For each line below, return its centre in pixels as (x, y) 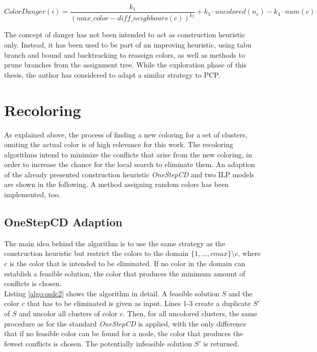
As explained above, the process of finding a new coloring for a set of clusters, (126, 134)
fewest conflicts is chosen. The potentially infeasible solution (98, 343)
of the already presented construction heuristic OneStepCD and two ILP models (129, 174)
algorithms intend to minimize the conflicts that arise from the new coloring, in (128, 154)
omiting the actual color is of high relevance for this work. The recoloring (119, 144)
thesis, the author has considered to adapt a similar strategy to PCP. (112, 74)
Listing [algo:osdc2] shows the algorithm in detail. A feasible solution (112, 293)
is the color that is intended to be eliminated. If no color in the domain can (127, 263)
